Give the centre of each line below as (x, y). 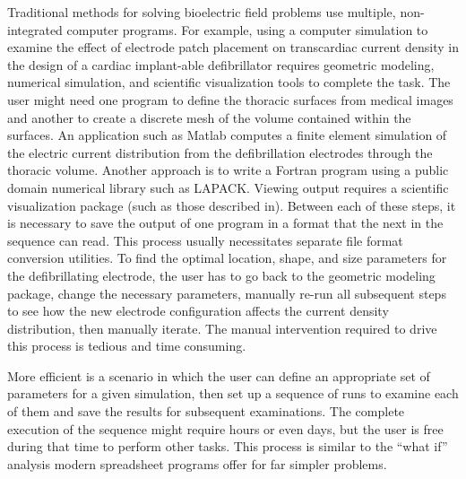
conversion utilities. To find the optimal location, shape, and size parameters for (227, 258)
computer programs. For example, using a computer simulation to (247, 29)
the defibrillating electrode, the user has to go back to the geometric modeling (221, 275)
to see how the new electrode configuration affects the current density (198, 311)
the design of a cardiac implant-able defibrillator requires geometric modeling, (221, 64)
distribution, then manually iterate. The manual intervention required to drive (222, 328)
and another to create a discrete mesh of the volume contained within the (209, 117)
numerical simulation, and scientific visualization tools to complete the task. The (229, 82)
